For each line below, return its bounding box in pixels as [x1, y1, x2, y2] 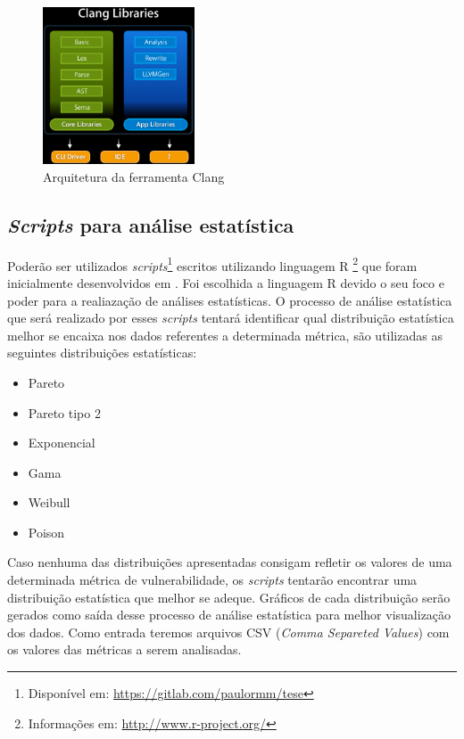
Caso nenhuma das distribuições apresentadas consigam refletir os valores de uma [7, 553, 452, 571]
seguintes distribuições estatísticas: [7, 343, 197, 362]
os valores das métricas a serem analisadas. [7, 640, 242, 659]
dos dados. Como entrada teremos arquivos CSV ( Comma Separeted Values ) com [7, 622, 450, 641]
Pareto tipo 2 [28, 403, 101, 422]
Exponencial [28, 433, 95, 452]
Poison [28, 522, 65, 541]
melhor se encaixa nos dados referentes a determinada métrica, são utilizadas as [7, 325, 443, 344]
